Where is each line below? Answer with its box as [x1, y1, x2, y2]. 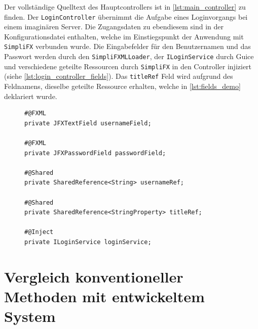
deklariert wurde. [4, 90, 57, 101]
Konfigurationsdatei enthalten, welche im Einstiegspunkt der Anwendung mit [4, 31, 244, 41]
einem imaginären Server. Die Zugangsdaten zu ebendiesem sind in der [4, 21, 224, 32]
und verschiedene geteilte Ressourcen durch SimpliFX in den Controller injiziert [4, 61, 252, 71]
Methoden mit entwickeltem [4, 286, 205, 306]
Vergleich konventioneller [4, 266, 183, 287]
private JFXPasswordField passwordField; [24, 149, 166, 157]
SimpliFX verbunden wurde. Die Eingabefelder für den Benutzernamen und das [4, 41, 251, 52]
